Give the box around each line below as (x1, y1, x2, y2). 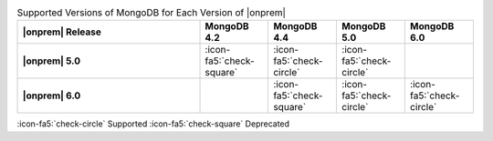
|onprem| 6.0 (22, 89, 81, 102)
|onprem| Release (22, 25, 102, 38)
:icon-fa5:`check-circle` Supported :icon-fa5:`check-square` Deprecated (16, 118, 290, 129)
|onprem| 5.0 (22, 55, 81, 67)
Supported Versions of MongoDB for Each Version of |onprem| (16, 6, 287, 19)
